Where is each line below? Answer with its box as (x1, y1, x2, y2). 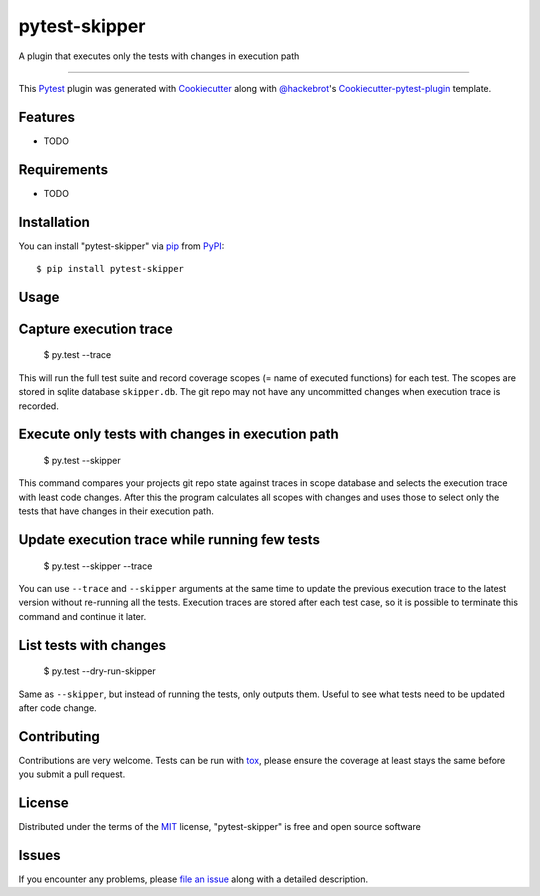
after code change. (18, 701, 97, 714)
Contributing (18, 728, 100, 745)
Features (18, 108, 75, 125)
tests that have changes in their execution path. (18, 505, 214, 517)
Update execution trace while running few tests (18, 531, 320, 549)
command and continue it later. (18, 610, 147, 622)
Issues (18, 847, 61, 864)
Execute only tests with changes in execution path (18, 426, 339, 443)
